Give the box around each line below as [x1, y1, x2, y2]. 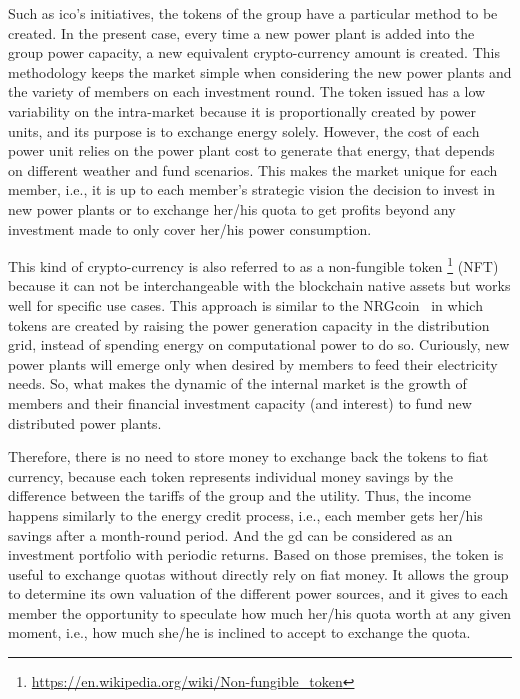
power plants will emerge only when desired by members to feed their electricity [8, 353, 498, 374]
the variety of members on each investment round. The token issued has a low [8, 81, 486, 102]
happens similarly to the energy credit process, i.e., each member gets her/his [8, 504, 483, 525]
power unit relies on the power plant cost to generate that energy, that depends [8, 140, 495, 161]
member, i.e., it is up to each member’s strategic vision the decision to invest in [8, 179, 496, 200]
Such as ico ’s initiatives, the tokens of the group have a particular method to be [8, 3, 498, 23]
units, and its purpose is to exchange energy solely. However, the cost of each [8, 120, 480, 141]
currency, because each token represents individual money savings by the [8, 465, 454, 486]
